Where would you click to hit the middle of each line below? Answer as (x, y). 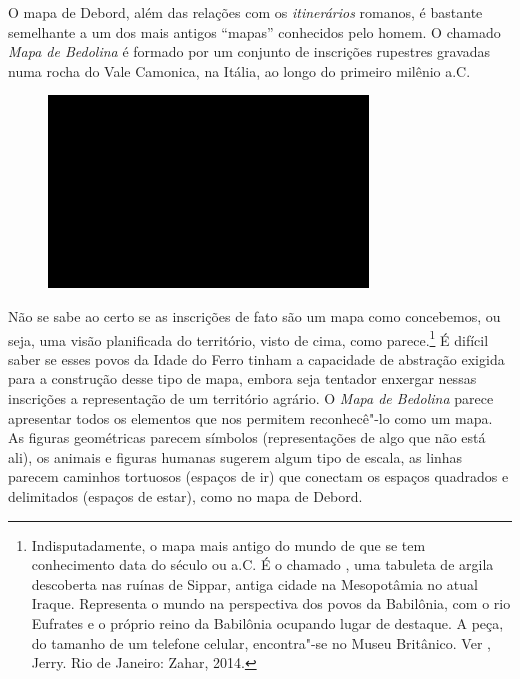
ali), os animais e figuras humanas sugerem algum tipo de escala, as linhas (235, 456)
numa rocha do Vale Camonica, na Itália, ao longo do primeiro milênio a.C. (239, 70)
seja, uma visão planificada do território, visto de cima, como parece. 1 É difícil (248, 338)
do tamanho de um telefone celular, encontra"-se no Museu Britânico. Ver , (261, 642)
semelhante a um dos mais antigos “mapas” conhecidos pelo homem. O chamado (254, 31)
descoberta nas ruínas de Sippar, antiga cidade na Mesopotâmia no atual (254, 583)
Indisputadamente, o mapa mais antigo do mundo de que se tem (228, 544)
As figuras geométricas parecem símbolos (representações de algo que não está (247, 437)
